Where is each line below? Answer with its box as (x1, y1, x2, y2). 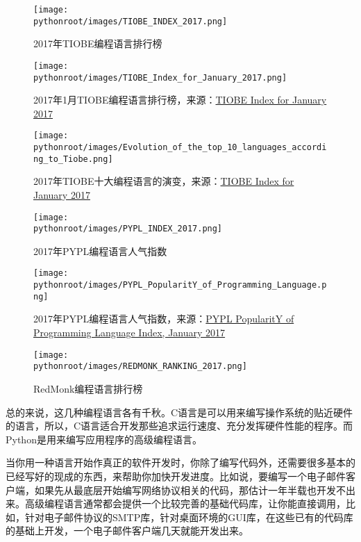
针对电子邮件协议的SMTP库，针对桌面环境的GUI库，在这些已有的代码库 (24, 509, 353, 524)
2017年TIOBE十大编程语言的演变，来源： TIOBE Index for (33, 174, 294, 188)
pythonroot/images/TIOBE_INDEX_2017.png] (33, 16, 228, 26)
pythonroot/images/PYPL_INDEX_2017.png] (33, 224, 223, 234)
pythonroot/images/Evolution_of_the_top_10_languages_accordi (33, 142, 327, 153)
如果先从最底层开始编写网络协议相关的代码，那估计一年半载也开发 (34, 482, 336, 497)
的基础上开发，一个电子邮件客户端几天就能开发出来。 (6, 523, 249, 538)
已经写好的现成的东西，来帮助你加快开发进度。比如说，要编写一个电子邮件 (6, 468, 346, 483)
